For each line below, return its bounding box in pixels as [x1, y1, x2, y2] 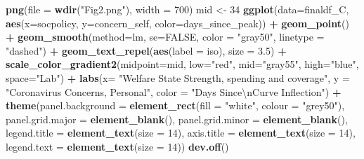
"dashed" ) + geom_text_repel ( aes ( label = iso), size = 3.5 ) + [6, 43, 287, 57]
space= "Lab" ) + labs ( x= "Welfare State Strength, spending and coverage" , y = [6, 70, 350, 85]
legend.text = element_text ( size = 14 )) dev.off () [6, 139, 229, 153]
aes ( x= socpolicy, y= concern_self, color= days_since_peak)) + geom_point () [6, 15, 349, 30]
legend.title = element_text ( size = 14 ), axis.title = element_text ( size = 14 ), [6, 125, 356, 140]
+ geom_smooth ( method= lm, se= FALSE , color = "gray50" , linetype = [6, 29, 325, 44]
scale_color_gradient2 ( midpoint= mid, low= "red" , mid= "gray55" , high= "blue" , [6, 57, 359, 71]
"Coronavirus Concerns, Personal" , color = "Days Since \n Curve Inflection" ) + [6, 84, 342, 99]
